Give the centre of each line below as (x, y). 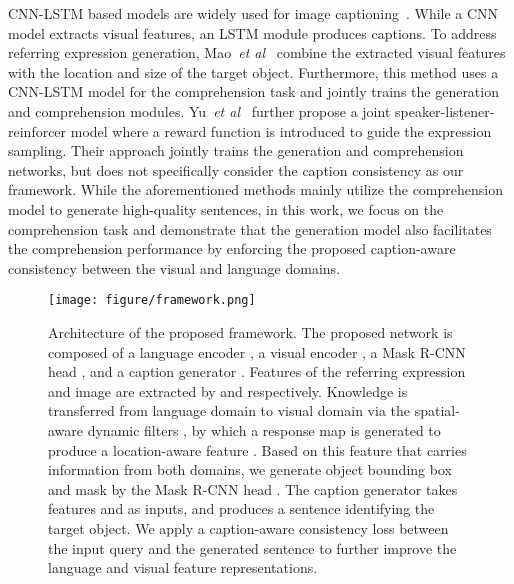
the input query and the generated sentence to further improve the (252, 547)
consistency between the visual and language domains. (174, 267)
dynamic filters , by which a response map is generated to (264, 429)
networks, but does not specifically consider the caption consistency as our (236, 169)
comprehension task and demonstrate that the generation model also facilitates (250, 228)
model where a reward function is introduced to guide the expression (281, 130)
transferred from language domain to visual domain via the (229, 410)
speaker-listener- (444, 110)
